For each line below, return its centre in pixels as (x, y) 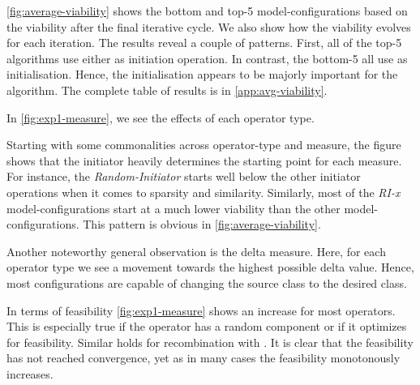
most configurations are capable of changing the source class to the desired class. (207, 282)
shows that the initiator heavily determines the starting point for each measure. (204, 160)
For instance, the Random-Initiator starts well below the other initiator (184, 176)
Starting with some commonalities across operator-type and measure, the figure (204, 145)
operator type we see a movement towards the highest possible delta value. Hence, (210, 267)
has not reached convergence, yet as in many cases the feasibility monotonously (204, 358)
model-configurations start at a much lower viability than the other (174, 208)
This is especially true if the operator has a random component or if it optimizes (207, 326)
